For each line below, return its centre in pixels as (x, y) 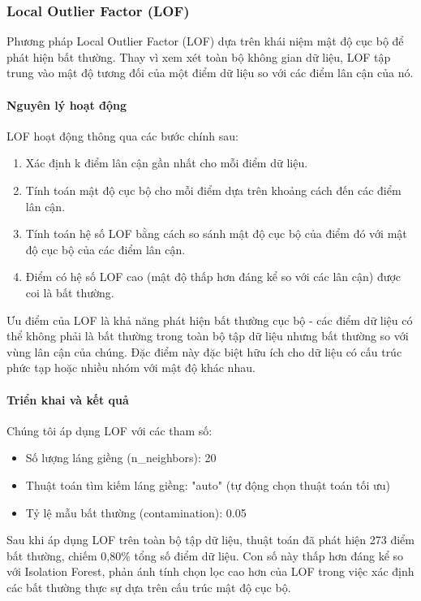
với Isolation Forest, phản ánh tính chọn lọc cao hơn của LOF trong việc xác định (210, 571)
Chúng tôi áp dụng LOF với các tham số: (110, 430)
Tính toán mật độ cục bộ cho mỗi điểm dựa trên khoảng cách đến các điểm (213, 190)
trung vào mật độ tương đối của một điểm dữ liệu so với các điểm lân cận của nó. (210, 73)
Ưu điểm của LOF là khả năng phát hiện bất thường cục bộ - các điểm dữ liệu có (210, 320)
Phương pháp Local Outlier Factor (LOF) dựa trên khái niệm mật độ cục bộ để (205, 41)
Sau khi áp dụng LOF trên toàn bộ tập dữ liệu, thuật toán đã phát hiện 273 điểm (210, 540)
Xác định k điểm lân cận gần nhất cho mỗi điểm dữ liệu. (167, 163)
